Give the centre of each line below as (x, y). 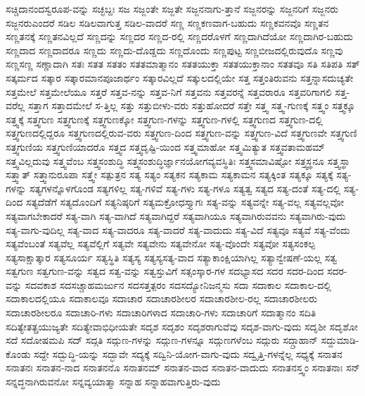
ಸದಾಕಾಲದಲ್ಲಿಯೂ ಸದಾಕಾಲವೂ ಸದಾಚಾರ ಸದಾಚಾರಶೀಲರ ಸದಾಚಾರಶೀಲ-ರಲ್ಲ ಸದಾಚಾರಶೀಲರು (162, 298)
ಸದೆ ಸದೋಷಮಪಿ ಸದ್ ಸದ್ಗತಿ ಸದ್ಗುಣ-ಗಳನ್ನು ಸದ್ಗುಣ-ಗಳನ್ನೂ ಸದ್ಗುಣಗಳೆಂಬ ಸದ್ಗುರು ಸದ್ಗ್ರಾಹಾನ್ (162, 340)
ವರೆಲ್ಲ (15, 105)
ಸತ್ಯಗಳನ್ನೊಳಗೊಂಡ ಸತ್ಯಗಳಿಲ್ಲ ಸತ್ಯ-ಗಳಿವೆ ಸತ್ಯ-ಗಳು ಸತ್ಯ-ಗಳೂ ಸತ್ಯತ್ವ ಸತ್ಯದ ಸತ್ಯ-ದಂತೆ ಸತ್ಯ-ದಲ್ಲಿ (185, 188)
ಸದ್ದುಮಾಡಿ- (340, 340)
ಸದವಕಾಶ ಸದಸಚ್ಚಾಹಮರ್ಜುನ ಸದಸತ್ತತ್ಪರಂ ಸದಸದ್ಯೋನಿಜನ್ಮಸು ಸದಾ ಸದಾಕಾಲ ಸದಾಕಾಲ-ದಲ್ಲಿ (178, 284)
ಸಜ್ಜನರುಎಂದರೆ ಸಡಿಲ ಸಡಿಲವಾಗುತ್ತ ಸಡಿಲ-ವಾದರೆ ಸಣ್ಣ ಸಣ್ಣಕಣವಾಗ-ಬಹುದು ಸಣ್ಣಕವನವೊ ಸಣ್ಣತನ (167, 22)
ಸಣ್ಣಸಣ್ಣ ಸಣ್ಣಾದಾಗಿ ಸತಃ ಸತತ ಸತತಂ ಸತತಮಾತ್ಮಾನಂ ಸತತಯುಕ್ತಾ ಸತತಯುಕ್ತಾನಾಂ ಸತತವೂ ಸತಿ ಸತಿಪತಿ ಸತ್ (183, 64)
